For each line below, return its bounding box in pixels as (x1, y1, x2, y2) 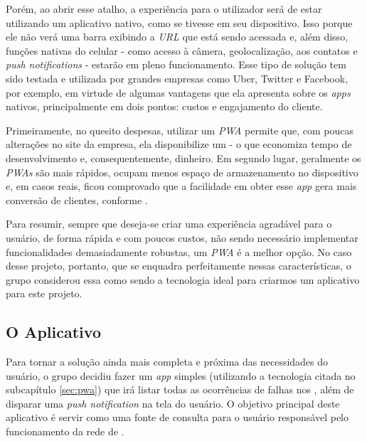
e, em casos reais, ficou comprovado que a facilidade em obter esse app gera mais (6, 179, 357, 193)
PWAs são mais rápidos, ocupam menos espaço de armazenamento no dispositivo (6, 164, 358, 179)
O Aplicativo (6, 321, 101, 343)
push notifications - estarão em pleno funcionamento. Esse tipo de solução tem (6, 57, 346, 72)
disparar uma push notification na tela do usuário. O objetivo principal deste (6, 395, 340, 410)
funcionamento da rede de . (6, 424, 124, 439)
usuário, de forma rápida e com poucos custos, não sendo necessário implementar (6, 230, 358, 245)
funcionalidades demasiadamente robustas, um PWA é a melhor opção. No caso (6, 244, 352, 259)
